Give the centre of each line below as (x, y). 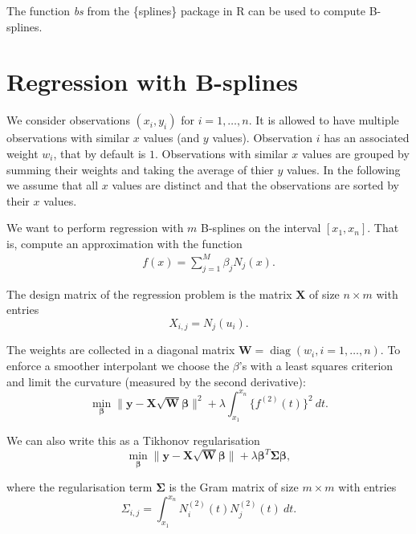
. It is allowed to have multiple (324, 120)
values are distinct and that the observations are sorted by (255, 185)
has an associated (367, 138)
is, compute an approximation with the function (124, 243)
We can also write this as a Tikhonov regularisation (133, 440)
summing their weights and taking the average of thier (140, 169)
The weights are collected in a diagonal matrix (121, 350)
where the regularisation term (80, 487)
